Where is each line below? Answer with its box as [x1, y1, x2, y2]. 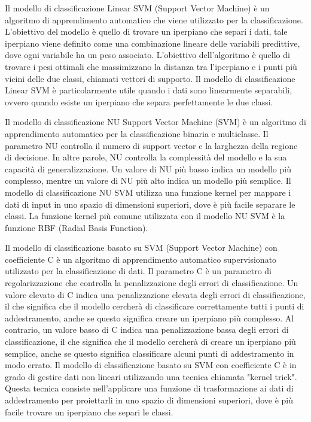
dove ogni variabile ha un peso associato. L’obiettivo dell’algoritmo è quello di [5, 48, 290, 61]
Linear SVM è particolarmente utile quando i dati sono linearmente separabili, [5, 84, 292, 96]
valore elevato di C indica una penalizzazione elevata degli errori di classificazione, [5, 288, 306, 300]
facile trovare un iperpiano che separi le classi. [5, 405, 173, 418]
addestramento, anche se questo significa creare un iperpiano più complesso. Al [5, 311, 294, 324]
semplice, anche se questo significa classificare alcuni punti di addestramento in [5, 347, 294, 359]
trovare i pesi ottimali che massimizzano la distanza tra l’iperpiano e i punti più [5, 60, 297, 72]
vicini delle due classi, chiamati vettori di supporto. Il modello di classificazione [5, 72, 295, 84]
